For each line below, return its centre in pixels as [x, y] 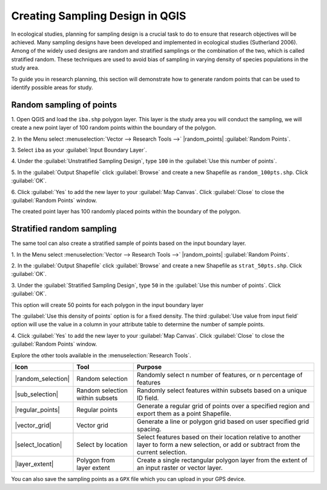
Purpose [149, 367]
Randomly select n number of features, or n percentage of [220, 375]
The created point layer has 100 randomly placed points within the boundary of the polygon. [126, 212]
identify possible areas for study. [52, 87]
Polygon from [96, 460]
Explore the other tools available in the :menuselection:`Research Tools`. [101, 355]
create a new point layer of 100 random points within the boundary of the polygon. [114, 128]
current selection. [162, 452]
